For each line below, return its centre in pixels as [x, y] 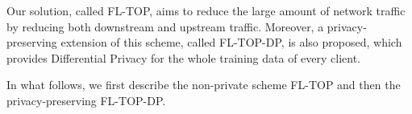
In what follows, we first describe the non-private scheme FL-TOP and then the [204, 85]
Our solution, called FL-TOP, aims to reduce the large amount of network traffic [206, 10]
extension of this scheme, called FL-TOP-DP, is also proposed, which [231, 42]
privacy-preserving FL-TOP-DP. [86, 100]
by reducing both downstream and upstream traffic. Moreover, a [165, 26]
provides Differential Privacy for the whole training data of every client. [183, 57]
